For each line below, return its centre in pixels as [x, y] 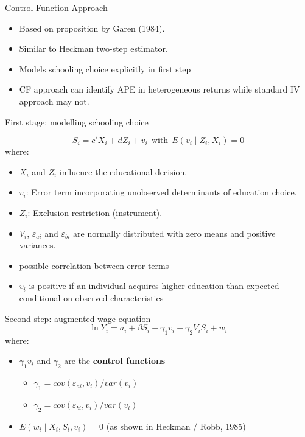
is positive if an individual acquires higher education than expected [154, 286]
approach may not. [54, 101]
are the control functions [115, 361]
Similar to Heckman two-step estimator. [93, 48]
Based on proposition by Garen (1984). [92, 28]
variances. [37, 245]
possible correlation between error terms [94, 265]
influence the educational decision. [123, 171]
